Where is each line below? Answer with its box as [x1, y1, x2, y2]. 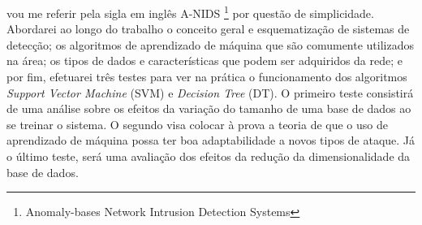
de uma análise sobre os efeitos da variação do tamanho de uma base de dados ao [6, 100, 411, 117]
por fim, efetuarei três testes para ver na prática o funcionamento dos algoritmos [6, 68, 407, 85]
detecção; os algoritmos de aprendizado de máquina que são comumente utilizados [6, 36, 415, 53]
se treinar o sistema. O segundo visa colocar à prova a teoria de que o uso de [6, 115, 388, 132]
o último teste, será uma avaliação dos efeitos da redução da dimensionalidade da [6, 148, 411, 164]
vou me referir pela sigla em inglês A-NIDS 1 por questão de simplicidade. [6, 2, 374, 21]
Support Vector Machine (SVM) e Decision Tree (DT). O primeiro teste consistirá [6, 84, 414, 101]
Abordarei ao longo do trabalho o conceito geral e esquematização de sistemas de [6, 20, 410, 37]
